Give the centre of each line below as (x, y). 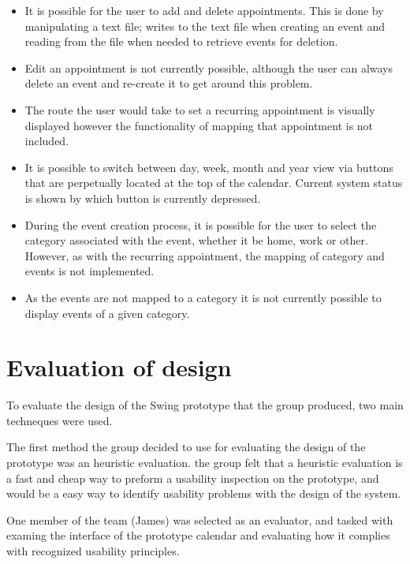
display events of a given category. (107, 313)
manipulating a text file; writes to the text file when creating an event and (205, 26)
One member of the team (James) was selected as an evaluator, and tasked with (200, 519)
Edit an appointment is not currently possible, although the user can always (209, 67)
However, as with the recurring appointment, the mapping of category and (205, 255)
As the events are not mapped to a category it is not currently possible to (203, 297)
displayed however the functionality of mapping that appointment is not (199, 125)
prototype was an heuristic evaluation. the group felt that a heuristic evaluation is (205, 462)
